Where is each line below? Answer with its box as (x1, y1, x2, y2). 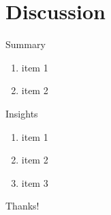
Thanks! (5, 199, 39, 213)
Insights (5, 106, 38, 120)
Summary (5, 37, 46, 52)
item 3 (21, 175, 48, 190)
